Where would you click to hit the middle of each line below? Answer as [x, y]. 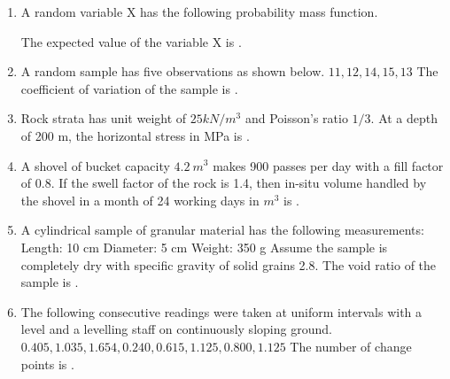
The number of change [351, 346]
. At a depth [404, 118]
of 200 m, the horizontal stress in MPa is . [135, 135]
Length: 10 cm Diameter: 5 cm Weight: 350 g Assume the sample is [204, 247]
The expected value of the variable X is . [131, 41]
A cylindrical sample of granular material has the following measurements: [222, 230]
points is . [47, 364]
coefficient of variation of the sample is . [129, 88]
